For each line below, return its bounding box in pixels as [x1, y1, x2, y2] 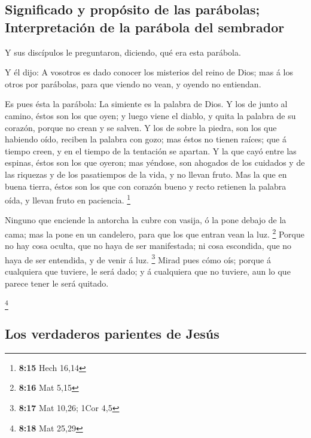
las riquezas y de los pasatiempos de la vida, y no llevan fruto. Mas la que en [5, 168, 287, 180]
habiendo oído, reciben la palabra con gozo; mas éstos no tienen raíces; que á [5, 133, 286, 145]
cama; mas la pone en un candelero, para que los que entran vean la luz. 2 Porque [5, 226, 304, 240]
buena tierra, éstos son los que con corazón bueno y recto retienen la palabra [5, 180, 286, 192]
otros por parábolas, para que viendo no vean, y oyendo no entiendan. [5, 77, 261, 90]
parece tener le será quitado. [5, 276, 109, 289]
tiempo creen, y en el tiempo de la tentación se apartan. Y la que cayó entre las [5, 144, 297, 157]
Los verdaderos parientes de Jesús [5, 324, 219, 342]
